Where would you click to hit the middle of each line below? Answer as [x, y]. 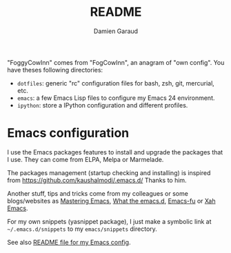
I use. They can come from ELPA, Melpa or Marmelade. [86, 159]
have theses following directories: [55, 70]
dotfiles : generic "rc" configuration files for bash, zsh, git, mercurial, [116, 83]
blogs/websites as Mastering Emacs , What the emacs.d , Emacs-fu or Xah [111, 201]
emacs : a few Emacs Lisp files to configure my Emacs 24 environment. [116, 98]
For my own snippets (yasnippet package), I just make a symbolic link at [109, 221]
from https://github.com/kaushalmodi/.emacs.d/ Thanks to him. [97, 180]
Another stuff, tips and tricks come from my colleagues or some [98, 193]
